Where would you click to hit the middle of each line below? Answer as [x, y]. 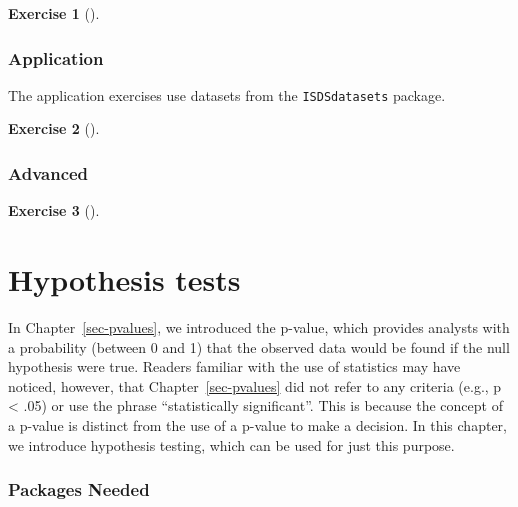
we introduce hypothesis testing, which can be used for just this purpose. [231, 444]
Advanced [48, 172]
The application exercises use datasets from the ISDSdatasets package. [227, 94]
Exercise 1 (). [54, 13]
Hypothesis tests [124, 279]
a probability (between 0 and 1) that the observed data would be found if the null [259, 346]
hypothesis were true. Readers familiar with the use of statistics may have [234, 366]
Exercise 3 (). [54, 210]
